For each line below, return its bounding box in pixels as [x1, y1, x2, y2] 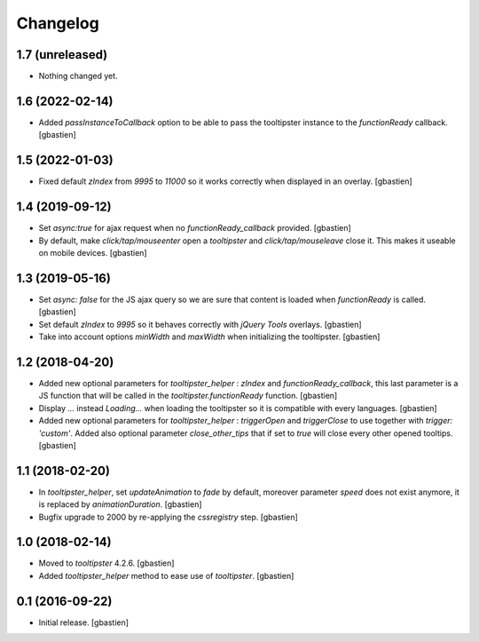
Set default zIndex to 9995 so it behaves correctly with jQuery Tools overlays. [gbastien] [38, 319, 363, 329]
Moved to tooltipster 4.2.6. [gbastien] [38, 558, 175, 568]
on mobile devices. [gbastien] [38, 247, 147, 258]
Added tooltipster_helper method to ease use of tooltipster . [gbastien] [38, 570, 294, 581]
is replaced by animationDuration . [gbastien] [38, 499, 203, 510]
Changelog [16, 13, 99, 33]
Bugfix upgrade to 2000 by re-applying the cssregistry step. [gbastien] [38, 511, 299, 522]
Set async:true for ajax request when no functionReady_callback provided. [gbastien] [38, 223, 352, 234]
